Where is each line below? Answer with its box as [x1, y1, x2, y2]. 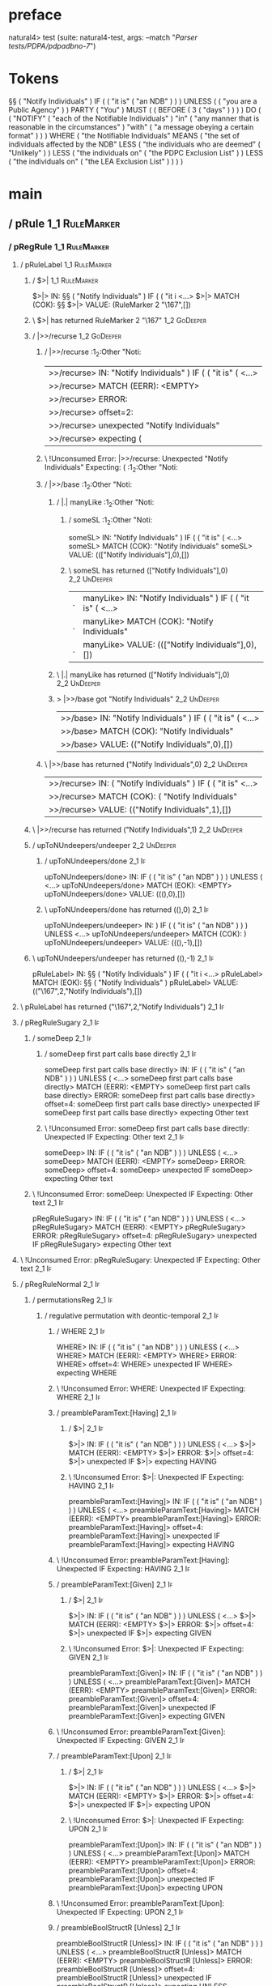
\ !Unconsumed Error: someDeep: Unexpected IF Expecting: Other [32, 1189, 253, 1199]
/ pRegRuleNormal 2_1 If [19, 1279, 100, 1289]
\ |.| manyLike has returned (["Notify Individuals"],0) [56, 670, 230, 680]
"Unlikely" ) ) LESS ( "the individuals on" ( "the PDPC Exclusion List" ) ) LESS [8, 147, 264, 157]
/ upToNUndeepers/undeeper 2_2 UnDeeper [32, 840, 176, 850]
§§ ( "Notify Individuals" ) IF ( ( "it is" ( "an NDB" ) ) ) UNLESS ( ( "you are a [8, 96, 257, 106]
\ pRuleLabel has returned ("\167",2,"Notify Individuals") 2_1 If [19, 1002, 225, 1012]
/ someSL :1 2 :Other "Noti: [68, 514, 153, 526]
